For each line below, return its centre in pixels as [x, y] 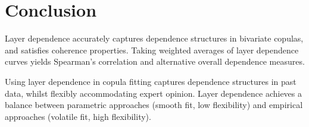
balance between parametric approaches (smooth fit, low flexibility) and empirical [154, 105]
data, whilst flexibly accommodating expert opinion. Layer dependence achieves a [153, 93]
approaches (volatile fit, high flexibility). [78, 116]
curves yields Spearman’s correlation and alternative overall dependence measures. [155, 61]
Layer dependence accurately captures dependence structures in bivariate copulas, [154, 38]
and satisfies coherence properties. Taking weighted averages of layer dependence [152, 50]
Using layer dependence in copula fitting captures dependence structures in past [151, 81]
